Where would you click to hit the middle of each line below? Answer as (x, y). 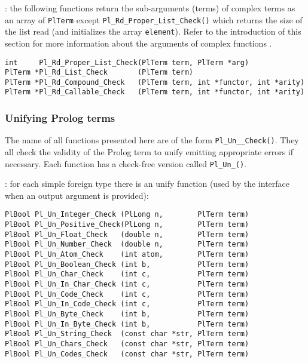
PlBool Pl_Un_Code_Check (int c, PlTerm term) (127, 294)
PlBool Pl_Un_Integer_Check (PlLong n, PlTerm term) (127, 215)
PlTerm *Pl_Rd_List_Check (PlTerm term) (99, 73)
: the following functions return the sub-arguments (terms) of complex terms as (150, 8)
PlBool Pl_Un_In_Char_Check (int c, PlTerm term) (127, 284)
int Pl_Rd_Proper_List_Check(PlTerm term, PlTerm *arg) (127, 62)
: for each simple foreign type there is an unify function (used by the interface (147, 184)
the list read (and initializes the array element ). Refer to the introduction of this (153, 31)
